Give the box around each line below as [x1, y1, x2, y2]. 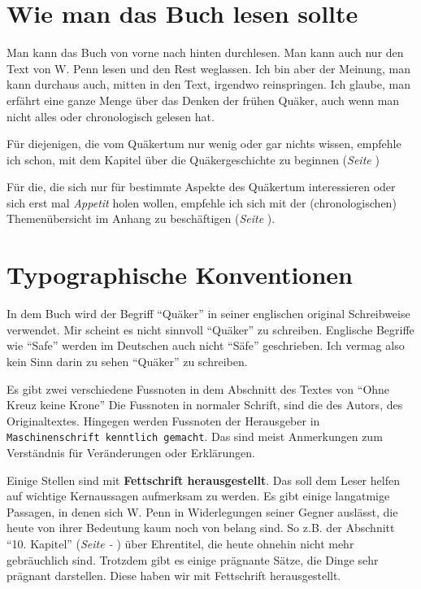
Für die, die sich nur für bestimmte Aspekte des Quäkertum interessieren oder [7, 178, 396, 195]
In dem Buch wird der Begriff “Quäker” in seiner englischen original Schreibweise [7, 305, 410, 322]
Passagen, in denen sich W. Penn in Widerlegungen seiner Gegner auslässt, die [7, 503, 398, 520]
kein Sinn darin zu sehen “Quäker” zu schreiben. [7, 352, 248, 369]
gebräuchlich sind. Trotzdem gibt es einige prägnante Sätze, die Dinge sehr [7, 551, 379, 568]
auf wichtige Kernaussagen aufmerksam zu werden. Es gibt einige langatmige [7, 487, 390, 504]
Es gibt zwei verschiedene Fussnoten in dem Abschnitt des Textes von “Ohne [7, 380, 390, 397]
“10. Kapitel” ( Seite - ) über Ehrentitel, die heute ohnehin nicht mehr [7, 534, 354, 552]
